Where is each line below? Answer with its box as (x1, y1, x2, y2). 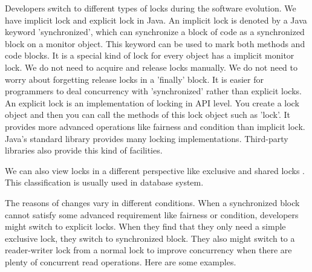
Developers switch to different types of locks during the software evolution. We (5, 2, 296, 14)
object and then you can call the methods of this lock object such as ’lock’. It (5, 108, 291, 121)
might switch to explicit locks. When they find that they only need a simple (5, 220, 286, 233)
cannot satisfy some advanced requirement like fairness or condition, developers (5, 208, 299, 221)
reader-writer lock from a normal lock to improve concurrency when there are (5, 244, 292, 256)
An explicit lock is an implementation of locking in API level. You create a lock (5, 96, 299, 109)
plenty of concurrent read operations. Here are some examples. (5, 255, 236, 268)
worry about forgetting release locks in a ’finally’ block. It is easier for (5, 73, 264, 85)
